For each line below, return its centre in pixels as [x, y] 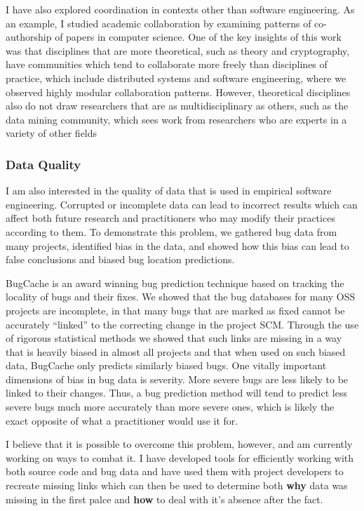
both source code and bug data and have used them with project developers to [175, 471]
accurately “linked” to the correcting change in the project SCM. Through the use [182, 324]
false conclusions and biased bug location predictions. [120, 259]
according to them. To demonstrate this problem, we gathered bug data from [171, 231]
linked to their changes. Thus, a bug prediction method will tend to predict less [176, 393]
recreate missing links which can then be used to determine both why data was [177, 485]
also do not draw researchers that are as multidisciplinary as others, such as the [177, 106]
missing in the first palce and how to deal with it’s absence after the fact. [164, 499]
